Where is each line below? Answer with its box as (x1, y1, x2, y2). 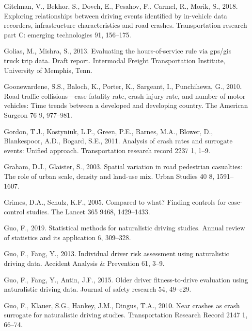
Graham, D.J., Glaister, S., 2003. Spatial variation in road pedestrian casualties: (4, 161, 242, 172)
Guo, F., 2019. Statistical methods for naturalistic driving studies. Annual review (4, 223, 245, 233)
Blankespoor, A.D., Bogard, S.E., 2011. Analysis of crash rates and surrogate (4, 136, 233, 146)
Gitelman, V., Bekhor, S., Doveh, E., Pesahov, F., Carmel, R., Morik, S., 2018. (4, 1, 238, 11)
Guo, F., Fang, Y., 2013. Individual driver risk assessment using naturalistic (4, 248, 229, 259)
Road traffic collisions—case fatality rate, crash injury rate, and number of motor (4, 90, 246, 101)
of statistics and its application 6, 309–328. (4, 232, 131, 242)
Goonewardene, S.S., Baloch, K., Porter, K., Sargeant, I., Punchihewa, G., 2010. (4, 81, 242, 91)
